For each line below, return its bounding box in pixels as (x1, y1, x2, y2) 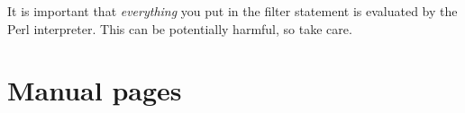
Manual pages (7, 72, 182, 109)
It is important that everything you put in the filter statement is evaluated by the (7, 2, 458, 20)
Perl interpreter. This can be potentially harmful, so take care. (7, 19, 352, 38)
